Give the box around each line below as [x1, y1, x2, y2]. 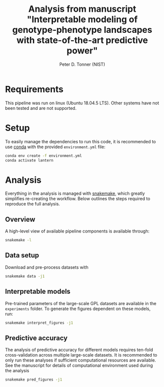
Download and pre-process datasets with [5, 264, 89, 270]
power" [67, 45, 98, 56]
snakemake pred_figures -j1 [5, 377, 63, 382]
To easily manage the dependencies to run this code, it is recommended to [5, 138, 156, 144]
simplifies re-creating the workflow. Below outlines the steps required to [5, 196, 150, 202]
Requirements [5, 83, 64, 95]
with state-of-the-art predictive [16, 35, 148, 46]
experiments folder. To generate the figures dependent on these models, [5, 306, 151, 311]
